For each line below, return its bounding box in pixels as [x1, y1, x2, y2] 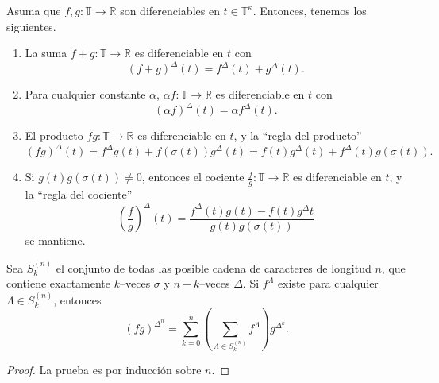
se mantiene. [25, 232, 86, 249]
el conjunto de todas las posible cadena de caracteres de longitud [56, 259, 372, 276]
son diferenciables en [120, 2, 220, 18]
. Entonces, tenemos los [252, 2, 367, 18]
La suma [25, 44, 67, 61]
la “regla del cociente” [25, 186, 133, 203]
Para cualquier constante [25, 86, 146, 103]
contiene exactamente [6, 275, 111, 292]
